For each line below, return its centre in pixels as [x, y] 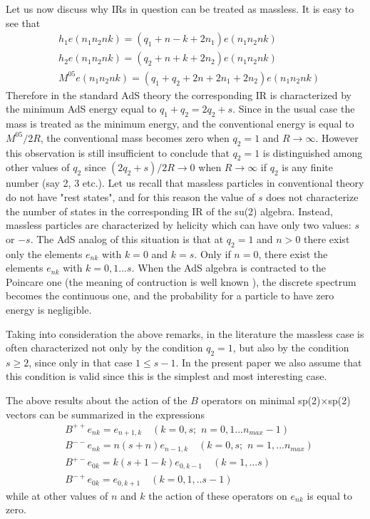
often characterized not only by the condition [104, 348]
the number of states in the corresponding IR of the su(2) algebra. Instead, [169, 211]
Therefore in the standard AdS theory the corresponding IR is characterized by [179, 94]
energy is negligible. [49, 309]
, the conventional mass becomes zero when [135, 137]
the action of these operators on [218, 495]
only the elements [44, 253]
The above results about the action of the [97, 400]
